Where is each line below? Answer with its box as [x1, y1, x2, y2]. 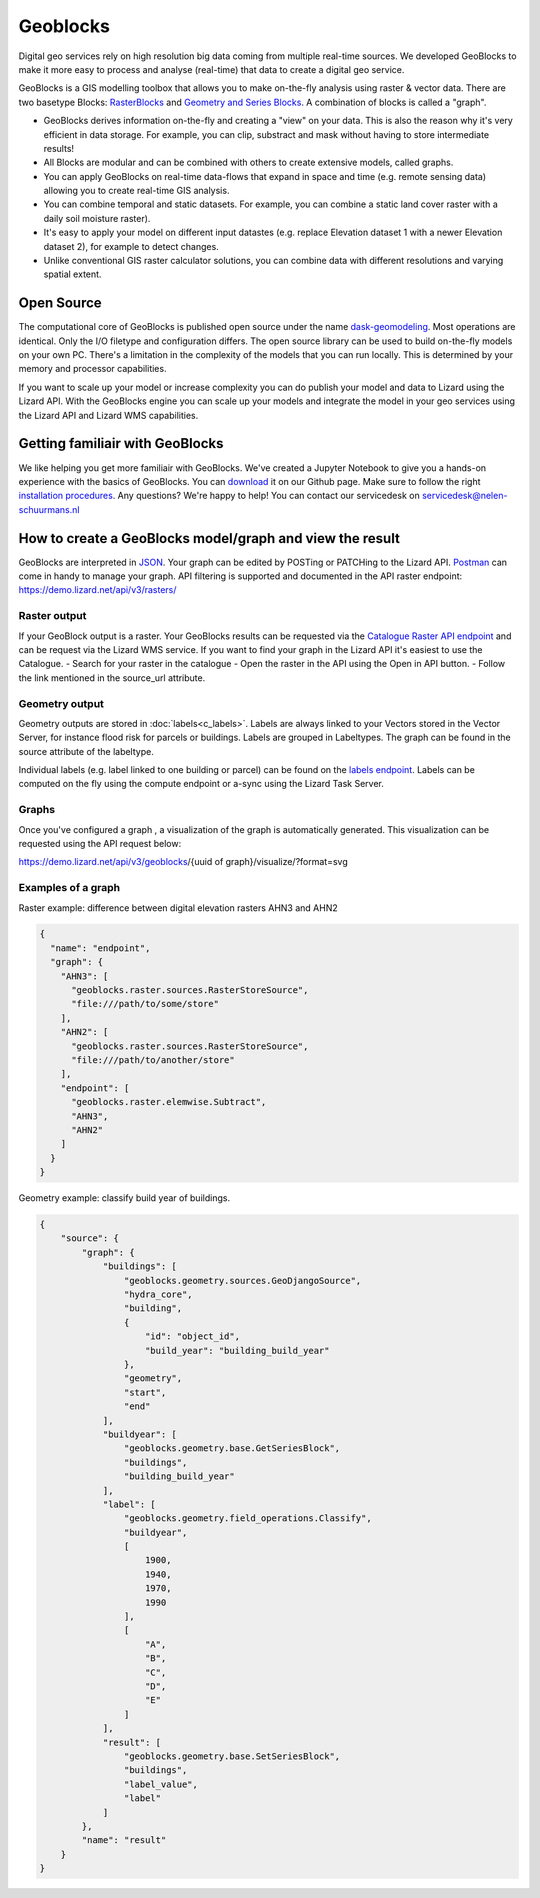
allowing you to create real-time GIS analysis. [43, 185, 230, 197]
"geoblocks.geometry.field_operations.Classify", [123, 1513, 372, 1524]
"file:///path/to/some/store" [71, 998, 220, 1010]
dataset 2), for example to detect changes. [43, 240, 219, 252]
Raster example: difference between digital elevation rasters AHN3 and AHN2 [18, 901, 339, 914]
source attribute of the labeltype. [18, 745, 154, 757]
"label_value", [123, 1778, 199, 1790]
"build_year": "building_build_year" [145, 1345, 330, 1356]
